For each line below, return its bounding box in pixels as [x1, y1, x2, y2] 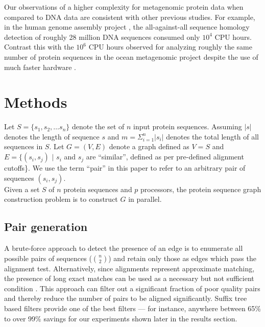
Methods [4, 91, 67, 112]
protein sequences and [63, 183, 132, 194]
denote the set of [71, 121, 125, 132]
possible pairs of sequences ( [4, 252, 92, 263]
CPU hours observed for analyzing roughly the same [88, 41, 252, 52]
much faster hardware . [4, 61, 76, 72]
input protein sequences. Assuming [133, 121, 242, 132]
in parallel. [128, 194, 162, 204]
